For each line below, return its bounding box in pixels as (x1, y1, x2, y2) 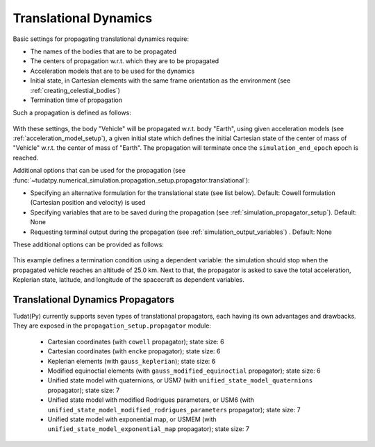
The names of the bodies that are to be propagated (30, 47, 177, 56)
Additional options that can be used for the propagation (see (12, 167, 186, 175)
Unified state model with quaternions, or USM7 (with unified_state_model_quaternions (47, 376, 313, 385)
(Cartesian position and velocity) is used (30, 199, 146, 207)
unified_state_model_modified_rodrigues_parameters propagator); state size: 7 (47, 405, 301, 414)
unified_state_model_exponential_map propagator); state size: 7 (47, 425, 250, 433)
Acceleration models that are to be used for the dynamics (30, 67, 195, 75)
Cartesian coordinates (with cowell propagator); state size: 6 (47, 337, 225, 346)
